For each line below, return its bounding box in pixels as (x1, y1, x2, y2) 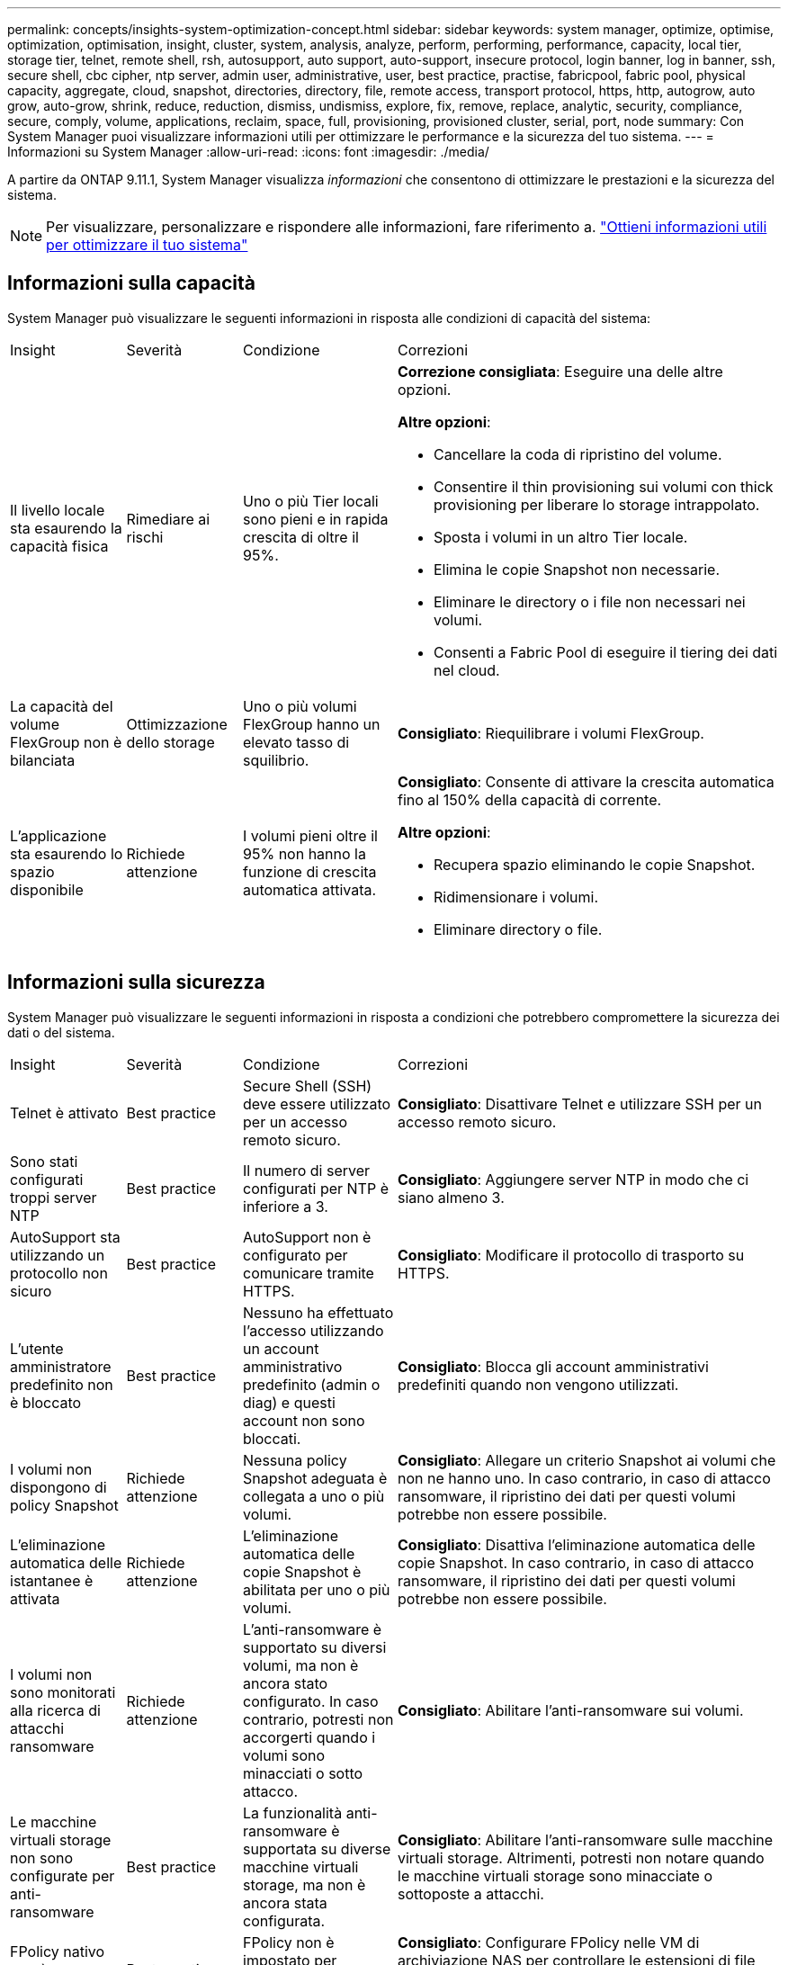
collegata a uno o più (243, 1486, 385, 1505)
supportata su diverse (243, 1839, 391, 1858)
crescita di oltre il (243, 527, 359, 546)
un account (243, 1339, 319, 1358)
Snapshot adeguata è (243, 1468, 388, 1487)
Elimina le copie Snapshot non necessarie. (434, 560, 720, 579)
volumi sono (243, 1745, 326, 1764)
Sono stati (10, 1152, 78, 1171)
